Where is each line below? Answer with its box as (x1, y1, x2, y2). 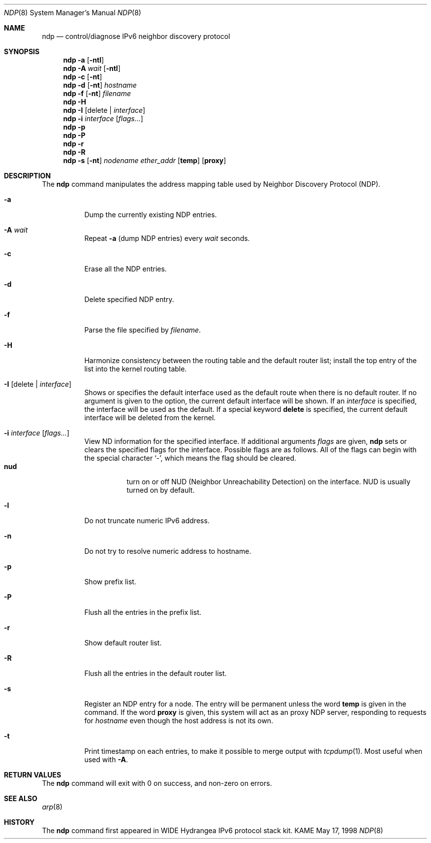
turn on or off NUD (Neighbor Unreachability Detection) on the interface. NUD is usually (126, 477, 411, 486)
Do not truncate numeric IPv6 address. (84, 516, 210, 525)
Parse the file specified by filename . (84, 326, 201, 334)
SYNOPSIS (4, 47, 40, 56)
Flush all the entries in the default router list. (84, 669, 227, 677)
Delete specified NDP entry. (84, 295, 174, 303)
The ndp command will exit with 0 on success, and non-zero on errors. (42, 779, 272, 787)
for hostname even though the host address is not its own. (84, 716, 274, 725)
